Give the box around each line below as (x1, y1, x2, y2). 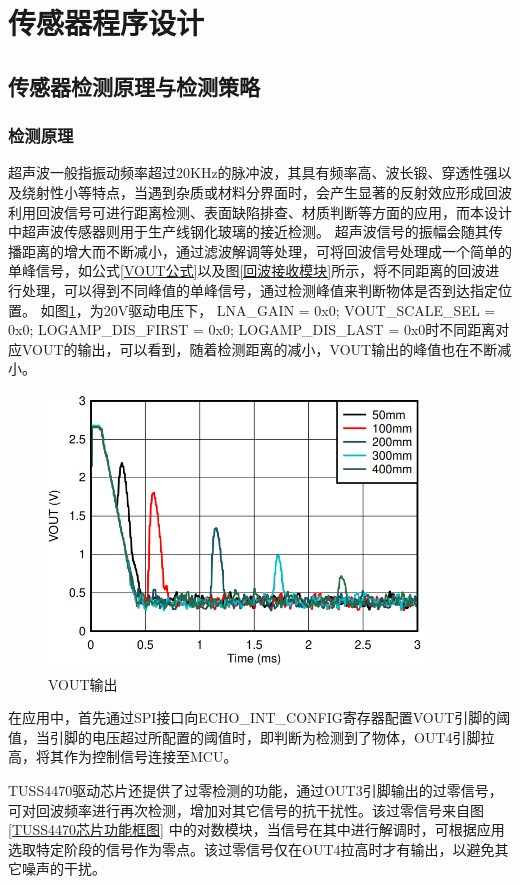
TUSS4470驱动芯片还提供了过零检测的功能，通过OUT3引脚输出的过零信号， (8, 779, 503, 800)
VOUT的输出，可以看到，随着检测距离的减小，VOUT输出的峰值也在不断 (21, 338, 498, 359)
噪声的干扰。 (21, 858, 106, 879)
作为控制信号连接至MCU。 (63, 746, 238, 767)
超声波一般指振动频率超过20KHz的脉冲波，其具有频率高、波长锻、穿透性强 (8, 162, 498, 183)
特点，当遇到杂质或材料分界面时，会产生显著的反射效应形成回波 (91, 181, 512, 202)
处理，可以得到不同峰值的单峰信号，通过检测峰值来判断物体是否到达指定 (21, 279, 498, 300)
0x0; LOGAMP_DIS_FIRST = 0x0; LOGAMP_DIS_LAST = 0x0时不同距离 (8, 319, 496, 340)
